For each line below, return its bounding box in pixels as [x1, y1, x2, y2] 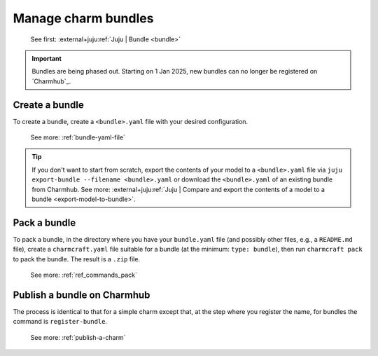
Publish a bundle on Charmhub [13, 289, 150, 301]
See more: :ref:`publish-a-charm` [30, 333, 126, 341]
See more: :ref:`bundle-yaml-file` [30, 133, 126, 142]
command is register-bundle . [13, 317, 108, 326]
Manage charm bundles [13, 11, 154, 26]
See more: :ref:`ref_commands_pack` [30, 271, 138, 280]
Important [31, 54, 62, 62]
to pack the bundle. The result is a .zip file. [13, 254, 140, 263]
